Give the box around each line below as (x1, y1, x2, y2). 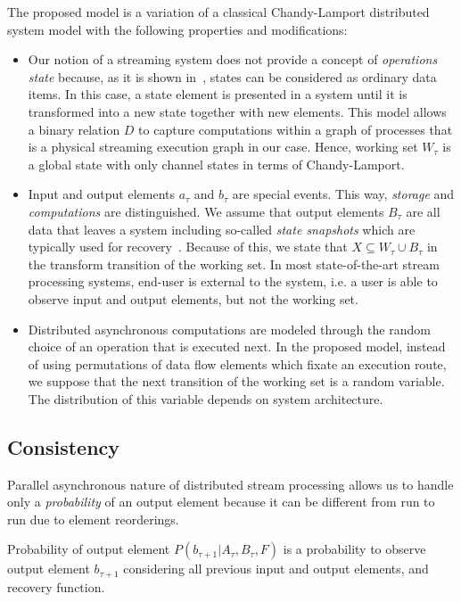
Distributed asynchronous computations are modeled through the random (28, 319, 431, 338)
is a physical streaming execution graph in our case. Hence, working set (28, 137, 418, 156)
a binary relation (28, 120, 120, 138)
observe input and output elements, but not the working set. (28, 289, 358, 308)
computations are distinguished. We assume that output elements (28, 202, 384, 220)
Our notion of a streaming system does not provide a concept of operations (28, 50, 438, 69)
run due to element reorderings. (7, 509, 179, 528)
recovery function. (7, 577, 105, 596)
